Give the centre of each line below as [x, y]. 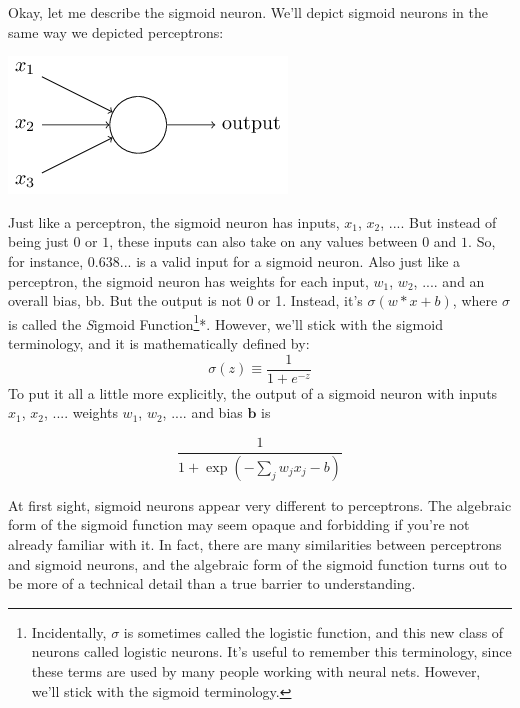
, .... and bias [202, 412]
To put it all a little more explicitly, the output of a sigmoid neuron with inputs [253, 392]
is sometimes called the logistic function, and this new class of [313, 631]
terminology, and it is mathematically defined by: [159, 343]
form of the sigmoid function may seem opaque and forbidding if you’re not [239, 524]
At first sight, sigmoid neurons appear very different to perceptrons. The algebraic [260, 504]
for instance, [46, 260]
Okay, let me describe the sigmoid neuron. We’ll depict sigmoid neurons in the [248, 12]
